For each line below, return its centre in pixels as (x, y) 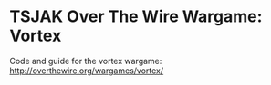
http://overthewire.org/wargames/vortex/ (87, 71)
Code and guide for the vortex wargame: (86, 61)
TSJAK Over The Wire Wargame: (136, 17)
